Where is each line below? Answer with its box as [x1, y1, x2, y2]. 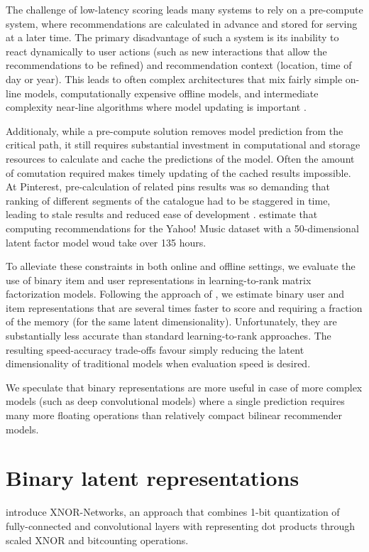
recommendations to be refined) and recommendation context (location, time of [6, 58, 352, 72]
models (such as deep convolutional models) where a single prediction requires [6, 394, 345, 408]
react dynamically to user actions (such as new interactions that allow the [6, 43, 327, 58]
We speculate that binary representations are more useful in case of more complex [6, 379, 363, 394]
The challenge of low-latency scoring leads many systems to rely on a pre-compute [6, 2, 363, 16]
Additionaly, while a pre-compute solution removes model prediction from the [6, 123, 343, 138]
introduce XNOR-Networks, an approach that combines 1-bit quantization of [6, 504, 340, 519]
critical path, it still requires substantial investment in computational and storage [6, 137, 360, 152]
